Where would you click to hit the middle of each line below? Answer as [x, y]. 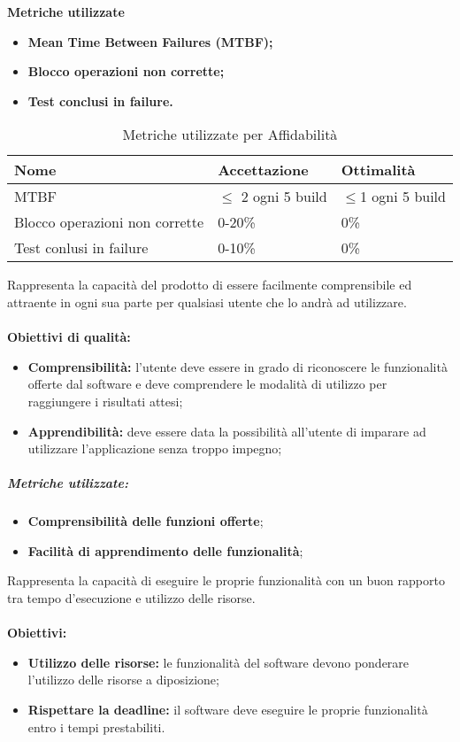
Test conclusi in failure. [100, 100]
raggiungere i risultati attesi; [105, 401]
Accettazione [263, 170]
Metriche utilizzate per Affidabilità [230, 135]
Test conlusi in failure [81, 248]
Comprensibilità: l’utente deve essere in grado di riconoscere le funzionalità [238, 366]
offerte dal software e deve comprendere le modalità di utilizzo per [207, 384]
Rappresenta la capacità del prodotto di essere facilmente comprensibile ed [210, 285]
